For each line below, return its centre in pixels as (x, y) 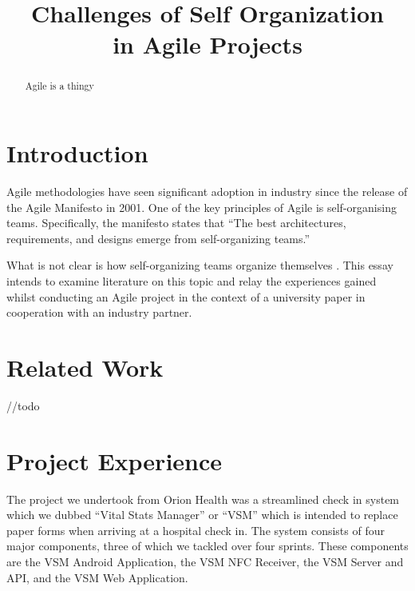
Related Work (85, 367)
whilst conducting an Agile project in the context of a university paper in (186, 296)
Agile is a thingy (59, 86)
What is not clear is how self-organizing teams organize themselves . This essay (200, 265)
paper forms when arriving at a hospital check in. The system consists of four (196, 530)
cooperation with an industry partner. (99, 312)
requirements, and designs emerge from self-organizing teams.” (158, 238)
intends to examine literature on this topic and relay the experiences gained (192, 280)
